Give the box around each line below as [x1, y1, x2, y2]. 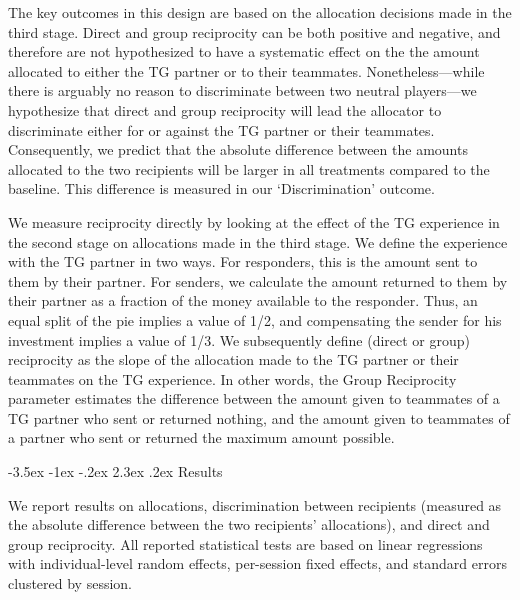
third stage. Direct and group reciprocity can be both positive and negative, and [8, 21, 501, 42]
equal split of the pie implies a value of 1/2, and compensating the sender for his [8, 309, 502, 330]
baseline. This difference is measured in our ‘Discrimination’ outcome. [8, 178, 435, 199]
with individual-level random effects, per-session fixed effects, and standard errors [8, 553, 507, 574]
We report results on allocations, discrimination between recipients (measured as [8, 494, 502, 515]
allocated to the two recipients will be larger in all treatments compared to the [8, 158, 490, 179]
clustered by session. [8, 573, 132, 594]
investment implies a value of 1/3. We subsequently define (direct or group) [8, 329, 471, 350]
